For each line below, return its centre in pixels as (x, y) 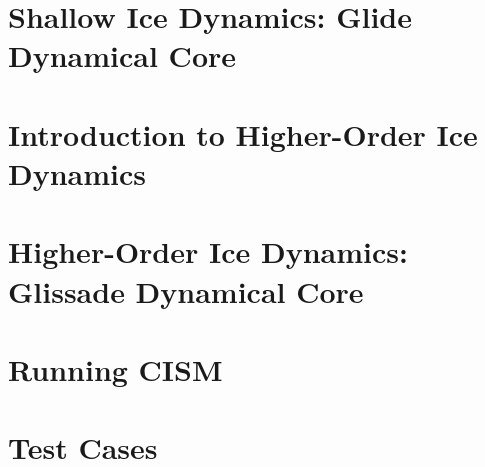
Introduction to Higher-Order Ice (243, 133)
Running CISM (115, 368)
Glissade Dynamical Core (186, 290)
